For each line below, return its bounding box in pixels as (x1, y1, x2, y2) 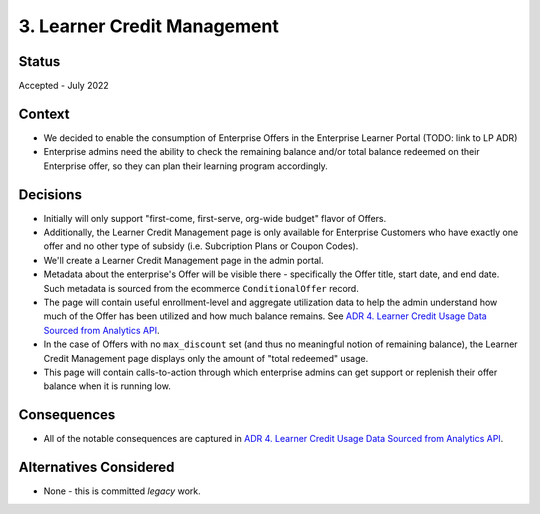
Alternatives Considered (18, 459, 175, 476)
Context (18, 105, 70, 122)
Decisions (18, 186, 82, 203)
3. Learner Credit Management (18, 15, 279, 37)
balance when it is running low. (43, 380, 172, 392)
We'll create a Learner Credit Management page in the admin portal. (43, 254, 324, 266)
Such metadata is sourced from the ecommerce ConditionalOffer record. (43, 282, 359, 294)
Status (18, 53, 61, 70)
